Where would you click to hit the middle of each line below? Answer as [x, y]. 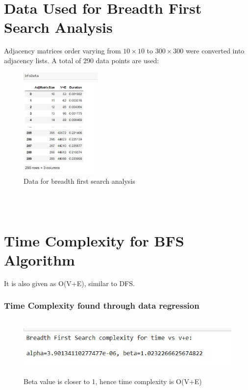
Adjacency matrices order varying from [62, 51]
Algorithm [39, 260]
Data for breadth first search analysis [79, 181]
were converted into [215, 51]
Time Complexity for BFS [94, 240]
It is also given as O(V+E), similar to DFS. [69, 283]
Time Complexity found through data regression [102, 305]
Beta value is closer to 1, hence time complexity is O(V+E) [113, 381]
